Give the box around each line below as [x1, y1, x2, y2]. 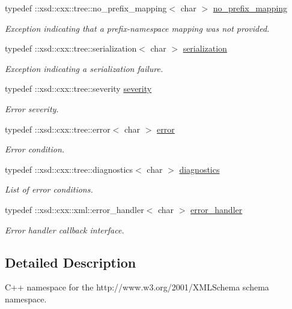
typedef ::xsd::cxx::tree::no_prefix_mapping [5, 2, 167, 14]
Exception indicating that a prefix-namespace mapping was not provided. [5, 22, 270, 34]
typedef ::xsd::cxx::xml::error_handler [5, 203, 144, 215]
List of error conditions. [5, 183, 93, 196]
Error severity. [5, 102, 59, 115]
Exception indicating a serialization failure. [5, 62, 163, 74]
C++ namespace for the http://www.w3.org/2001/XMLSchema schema [5, 281, 269, 293]
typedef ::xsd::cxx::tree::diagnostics [5, 163, 133, 175]
